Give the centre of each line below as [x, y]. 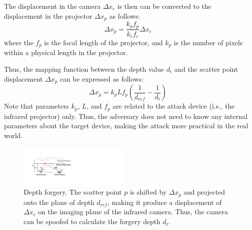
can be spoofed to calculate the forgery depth [92, 221]
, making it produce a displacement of [165, 202]
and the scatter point [206, 69]
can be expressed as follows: [102, 78]
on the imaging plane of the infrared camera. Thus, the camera [133, 212]
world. [13, 135]
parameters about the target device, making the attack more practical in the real [126, 126]
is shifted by [148, 192]
